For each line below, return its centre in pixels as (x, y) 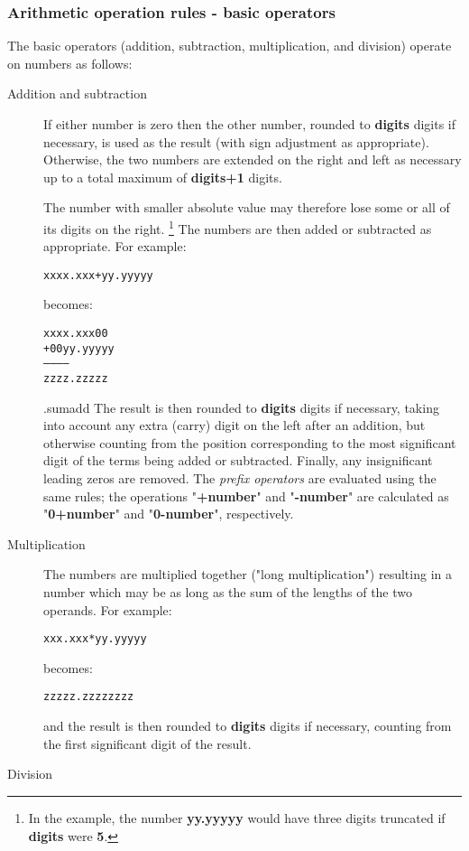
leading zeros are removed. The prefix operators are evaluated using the (240, 478)
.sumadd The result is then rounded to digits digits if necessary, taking (241, 407)
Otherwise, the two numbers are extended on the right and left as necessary (253, 159)
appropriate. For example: (115, 246)
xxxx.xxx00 (76, 334)
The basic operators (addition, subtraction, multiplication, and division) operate (230, 46)
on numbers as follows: (70, 63)
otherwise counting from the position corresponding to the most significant (250, 442)
